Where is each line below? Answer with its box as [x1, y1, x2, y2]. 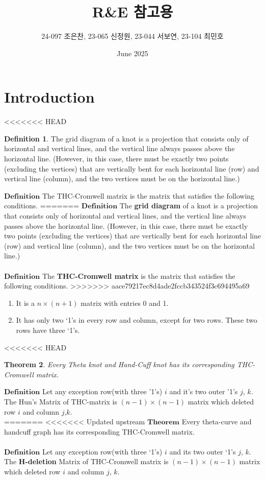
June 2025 [117, 47, 148, 58]
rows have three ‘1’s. [16, 324, 80, 335]
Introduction [4, 86, 95, 107]
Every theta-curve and [181, 416, 252, 427]
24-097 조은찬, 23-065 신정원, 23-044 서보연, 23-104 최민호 [41, 31, 224, 41]
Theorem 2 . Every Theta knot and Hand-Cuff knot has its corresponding [4, 359, 234, 370]
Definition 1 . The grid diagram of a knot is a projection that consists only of [4, 133, 249, 143]
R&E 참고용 [92, 1, 173, 22]
